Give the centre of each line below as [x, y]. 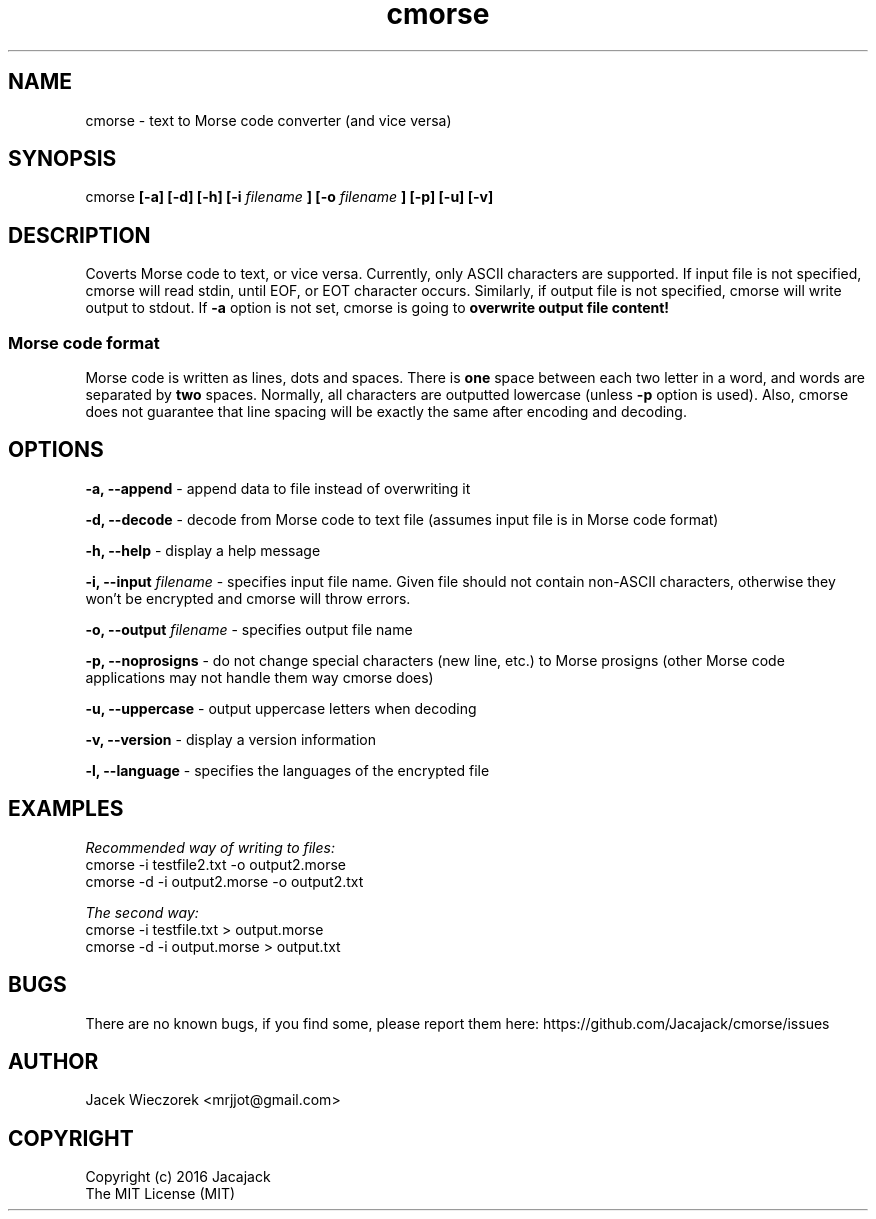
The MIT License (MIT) [160, 1194]
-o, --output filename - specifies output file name [249, 629]
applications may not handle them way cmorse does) [259, 677]
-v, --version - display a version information [230, 739]
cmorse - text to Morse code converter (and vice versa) [268, 120]
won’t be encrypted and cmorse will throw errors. [248, 598]
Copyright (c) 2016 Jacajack [178, 1177]
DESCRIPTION [79, 235]
